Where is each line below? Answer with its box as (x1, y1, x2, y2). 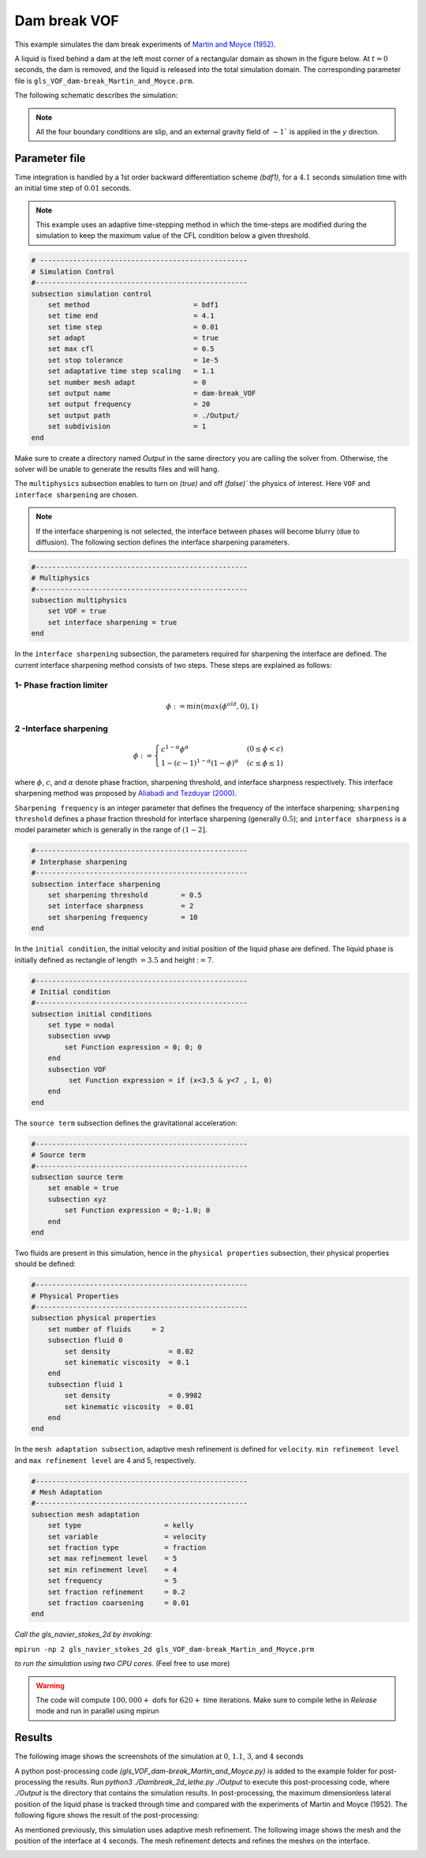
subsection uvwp (47, 1031, 110, 1041)
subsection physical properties (31, 1313, 157, 1323)
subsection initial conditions (31, 1009, 153, 1019)
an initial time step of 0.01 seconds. (14, 183, 132, 193)
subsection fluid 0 (47, 1336, 124, 1345)
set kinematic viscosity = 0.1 (64, 1358, 189, 1366)
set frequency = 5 (47, 1577, 177, 1585)
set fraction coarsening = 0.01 (47, 1598, 189, 1607)
